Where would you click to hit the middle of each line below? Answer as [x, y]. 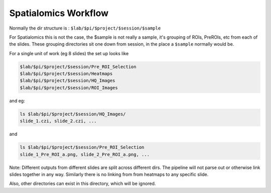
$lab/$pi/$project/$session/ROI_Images [69, 87]
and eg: [17, 101]
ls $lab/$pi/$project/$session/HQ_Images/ [73, 114]
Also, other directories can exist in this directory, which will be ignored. [83, 183]
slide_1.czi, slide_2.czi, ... [58, 121]
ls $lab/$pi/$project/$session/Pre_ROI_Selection [82, 147]
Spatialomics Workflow [59, 13]
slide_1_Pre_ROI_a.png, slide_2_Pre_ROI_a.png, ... [85, 154]
